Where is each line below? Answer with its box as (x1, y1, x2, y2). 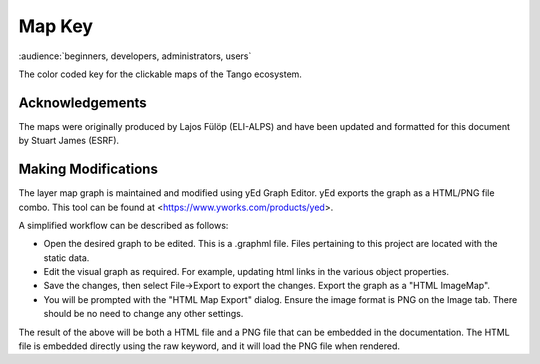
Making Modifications (18, 161, 159, 178)
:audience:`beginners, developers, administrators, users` (18, 50, 252, 62)
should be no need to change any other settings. (43, 308, 244, 320)
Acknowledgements (18, 94, 147, 111)
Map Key (18, 15, 94, 37)
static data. (43, 251, 90, 264)
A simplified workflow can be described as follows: (18, 219, 229, 231)
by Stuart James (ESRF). (18, 135, 120, 147)
